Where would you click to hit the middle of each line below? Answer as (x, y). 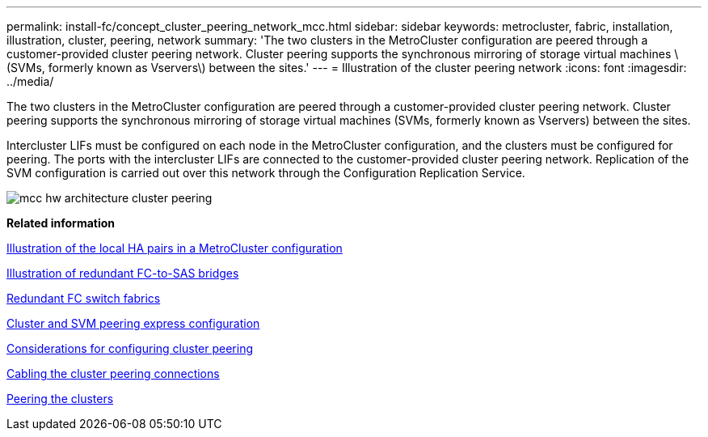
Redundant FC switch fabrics (84, 298)
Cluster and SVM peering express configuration (133, 323)
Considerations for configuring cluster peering (130, 348)
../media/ (30, 81)
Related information (61, 223)
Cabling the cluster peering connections (113, 373)
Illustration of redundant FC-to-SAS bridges (123, 273)
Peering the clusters (60, 399)
